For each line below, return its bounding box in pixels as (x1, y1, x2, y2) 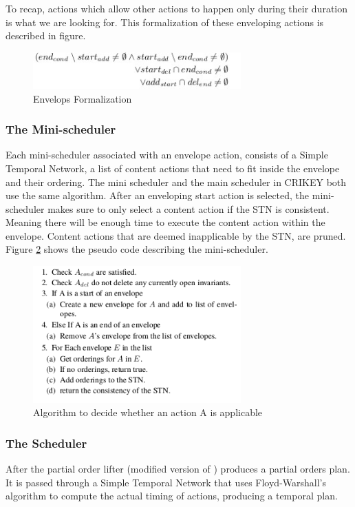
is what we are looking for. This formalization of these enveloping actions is (6, 14, 324, 29)
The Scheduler (6, 434, 87, 451)
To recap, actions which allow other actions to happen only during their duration (6, 1, 348, 15)
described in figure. (6, 28, 86, 43)
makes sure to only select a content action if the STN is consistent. (47, 201, 330, 216)
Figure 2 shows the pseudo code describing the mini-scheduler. (6, 242, 268, 256)
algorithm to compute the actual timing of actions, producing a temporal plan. (6, 488, 338, 503)
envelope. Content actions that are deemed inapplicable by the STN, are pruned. (6, 228, 346, 242)
